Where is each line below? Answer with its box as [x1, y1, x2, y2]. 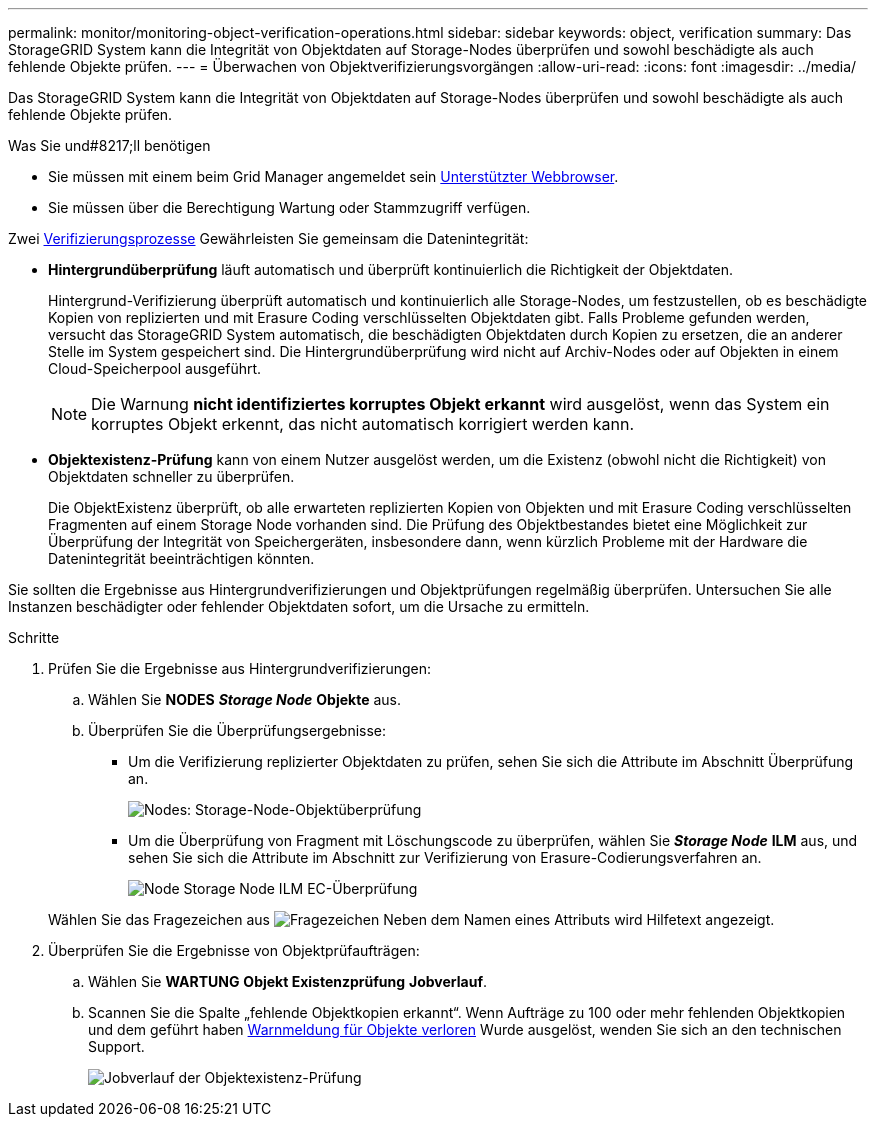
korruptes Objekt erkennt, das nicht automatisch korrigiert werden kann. [91, 414, 635, 434]
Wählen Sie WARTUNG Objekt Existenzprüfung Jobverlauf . [88, 973, 488, 990]
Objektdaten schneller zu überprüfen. [48, 468, 295, 485]
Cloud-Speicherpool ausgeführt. [48, 360, 262, 377]
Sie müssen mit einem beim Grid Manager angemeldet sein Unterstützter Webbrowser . [48, 168, 619, 185]
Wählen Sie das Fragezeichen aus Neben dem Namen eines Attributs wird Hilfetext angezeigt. [48, 911, 775, 928]
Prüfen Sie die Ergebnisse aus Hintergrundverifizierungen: [48, 660, 431, 677]
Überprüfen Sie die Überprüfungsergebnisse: [88, 722, 387, 739]
